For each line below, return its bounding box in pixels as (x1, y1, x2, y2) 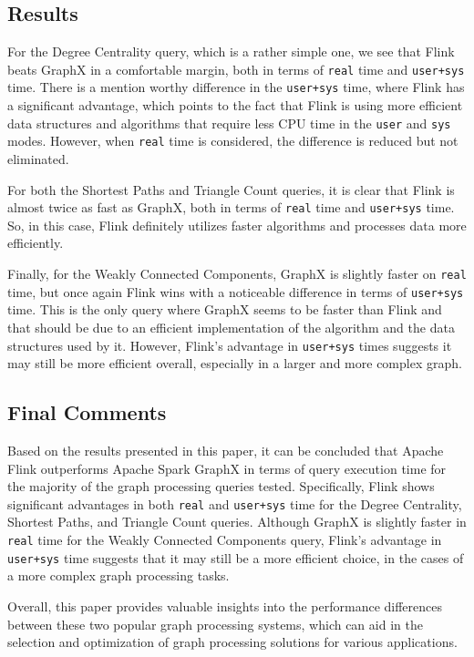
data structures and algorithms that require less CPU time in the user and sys (7, 113, 451, 132)
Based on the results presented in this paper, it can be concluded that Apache (7, 441, 444, 459)
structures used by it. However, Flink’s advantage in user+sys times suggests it (7, 335, 452, 354)
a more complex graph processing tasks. (7, 566, 230, 585)
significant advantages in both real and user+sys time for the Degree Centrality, (7, 494, 462, 513)
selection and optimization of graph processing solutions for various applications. (7, 632, 458, 652)
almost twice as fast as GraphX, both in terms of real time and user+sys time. (7, 198, 455, 217)
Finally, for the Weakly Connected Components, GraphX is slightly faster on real (7, 264, 467, 283)
